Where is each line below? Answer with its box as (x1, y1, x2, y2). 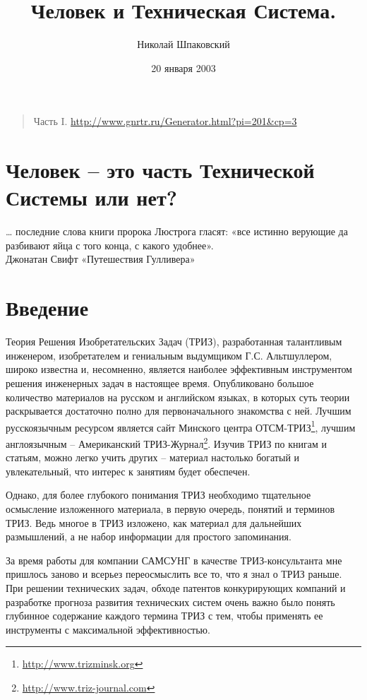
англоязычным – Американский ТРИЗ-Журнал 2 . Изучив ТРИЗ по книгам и (6, 434, 327, 451)
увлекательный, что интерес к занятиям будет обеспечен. (6, 463, 251, 478)
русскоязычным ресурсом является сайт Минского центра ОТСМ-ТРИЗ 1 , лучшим (6, 417, 356, 434)
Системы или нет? (6, 183, 177, 212)
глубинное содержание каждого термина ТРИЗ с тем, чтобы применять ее (6, 608, 323, 623)
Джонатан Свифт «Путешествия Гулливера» (6, 251, 195, 266)
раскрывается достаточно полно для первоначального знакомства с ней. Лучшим (6, 403, 351, 418)
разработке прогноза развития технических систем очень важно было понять (6, 594, 335, 609)
